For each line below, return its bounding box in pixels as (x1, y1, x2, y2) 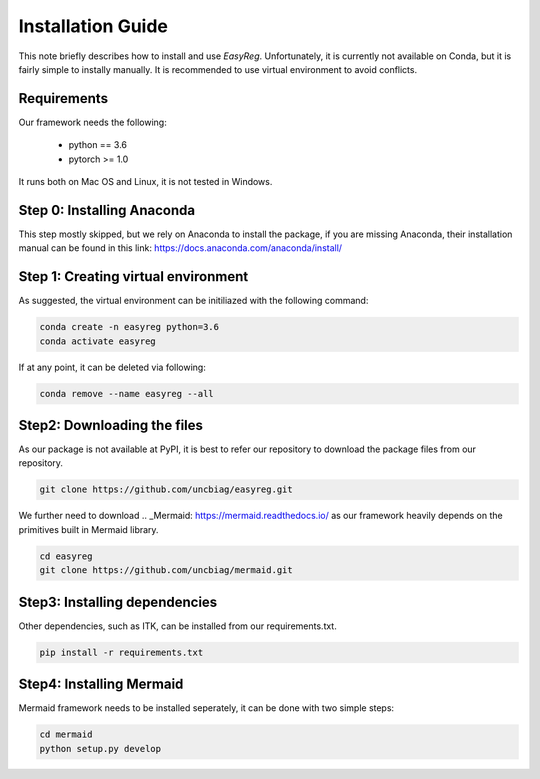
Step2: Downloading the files (18, 416, 204, 434)
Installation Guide (18, 15, 169, 37)
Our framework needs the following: (18, 116, 167, 128)
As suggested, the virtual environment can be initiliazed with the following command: (18, 295, 369, 307)
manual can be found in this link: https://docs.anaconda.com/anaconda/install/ (18, 242, 343, 254)
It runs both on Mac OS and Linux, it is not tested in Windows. (18, 176, 273, 188)
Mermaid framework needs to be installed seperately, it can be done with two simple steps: (18, 702, 395, 714)
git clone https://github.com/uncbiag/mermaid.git (39, 565, 294, 576)
